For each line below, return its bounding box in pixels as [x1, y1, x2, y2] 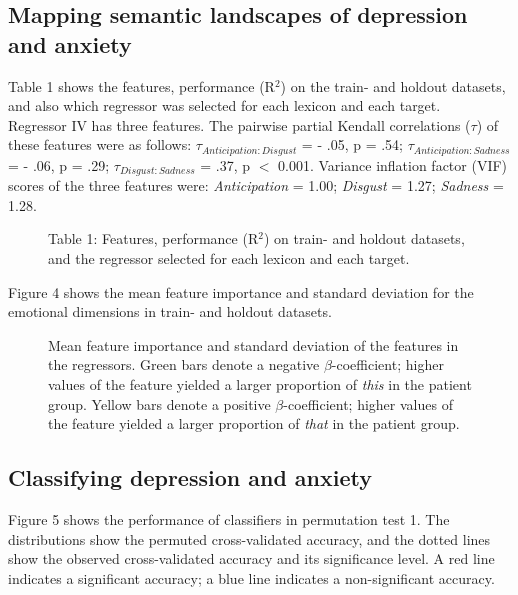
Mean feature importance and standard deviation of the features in [48, 334, 459, 355]
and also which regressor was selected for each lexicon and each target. [8, 95, 441, 116]
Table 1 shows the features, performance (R [8, 75, 275, 96]
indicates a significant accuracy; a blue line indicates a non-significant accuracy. [8, 567, 495, 588]
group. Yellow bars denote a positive [48, 393, 271, 414]
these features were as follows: [8, 134, 192, 155]
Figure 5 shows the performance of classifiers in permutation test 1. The [8, 509, 450, 530]
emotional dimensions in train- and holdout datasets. [8, 301, 332, 322]
